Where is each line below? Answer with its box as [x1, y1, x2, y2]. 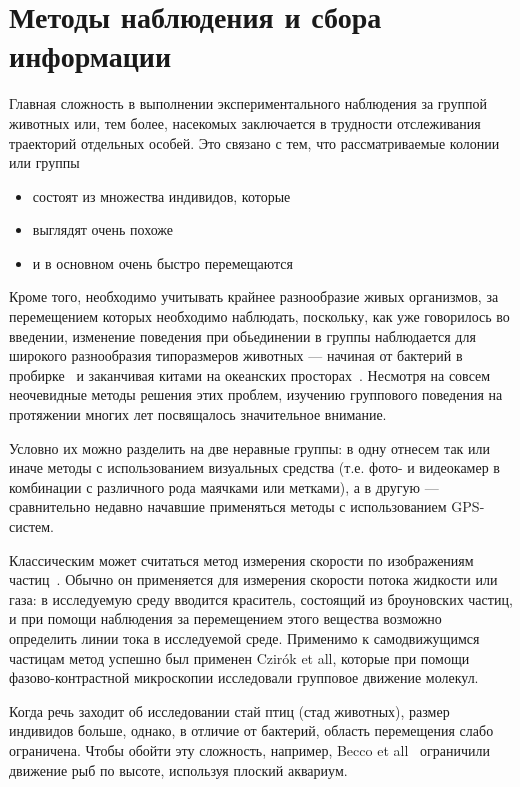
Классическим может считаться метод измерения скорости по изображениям [9, 549, 474, 570]
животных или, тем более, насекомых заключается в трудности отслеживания [9, 112, 481, 133]
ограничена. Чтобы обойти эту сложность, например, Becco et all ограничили [9, 739, 490, 760]
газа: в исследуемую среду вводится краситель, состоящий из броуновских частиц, [9, 588, 513, 609]
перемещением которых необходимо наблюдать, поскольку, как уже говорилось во [9, 306, 510, 327]
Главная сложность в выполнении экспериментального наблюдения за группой [9, 93, 487, 114]
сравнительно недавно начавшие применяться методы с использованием [9, 496, 447, 517]
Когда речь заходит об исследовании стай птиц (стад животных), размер [9, 700, 450, 721]
